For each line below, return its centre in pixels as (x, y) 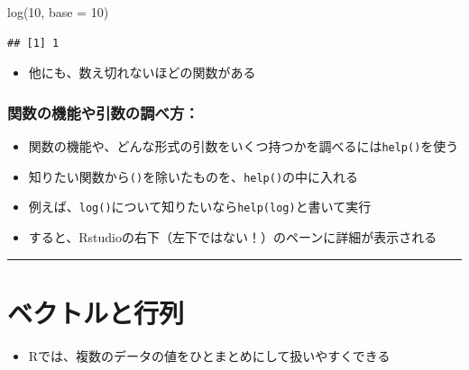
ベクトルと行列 (96, 312)
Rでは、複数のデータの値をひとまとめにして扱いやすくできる (209, 355)
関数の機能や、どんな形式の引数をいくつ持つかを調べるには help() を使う (244, 146)
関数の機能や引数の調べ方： (103, 112)
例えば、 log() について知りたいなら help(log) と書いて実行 (200, 207)
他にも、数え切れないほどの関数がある (142, 72)
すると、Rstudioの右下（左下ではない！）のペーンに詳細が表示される (233, 236)
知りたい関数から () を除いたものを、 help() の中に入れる (193, 176)
